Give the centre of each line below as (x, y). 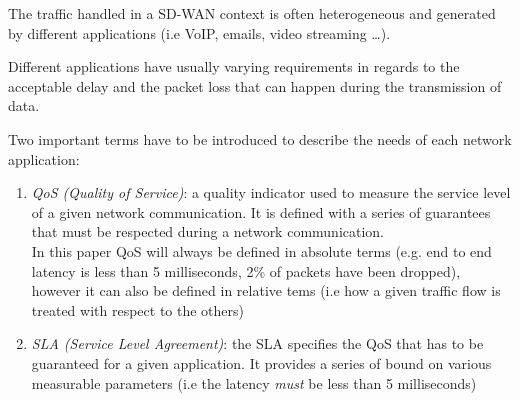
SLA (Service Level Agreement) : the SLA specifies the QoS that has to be (257, 343)
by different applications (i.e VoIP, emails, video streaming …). (199, 32)
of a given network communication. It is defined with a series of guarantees (261, 211)
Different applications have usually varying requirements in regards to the (234, 66)
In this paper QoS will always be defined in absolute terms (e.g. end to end (261, 250)
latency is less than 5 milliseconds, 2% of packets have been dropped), (246, 270)
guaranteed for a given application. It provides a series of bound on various (261, 362)
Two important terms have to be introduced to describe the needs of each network (260, 138)
